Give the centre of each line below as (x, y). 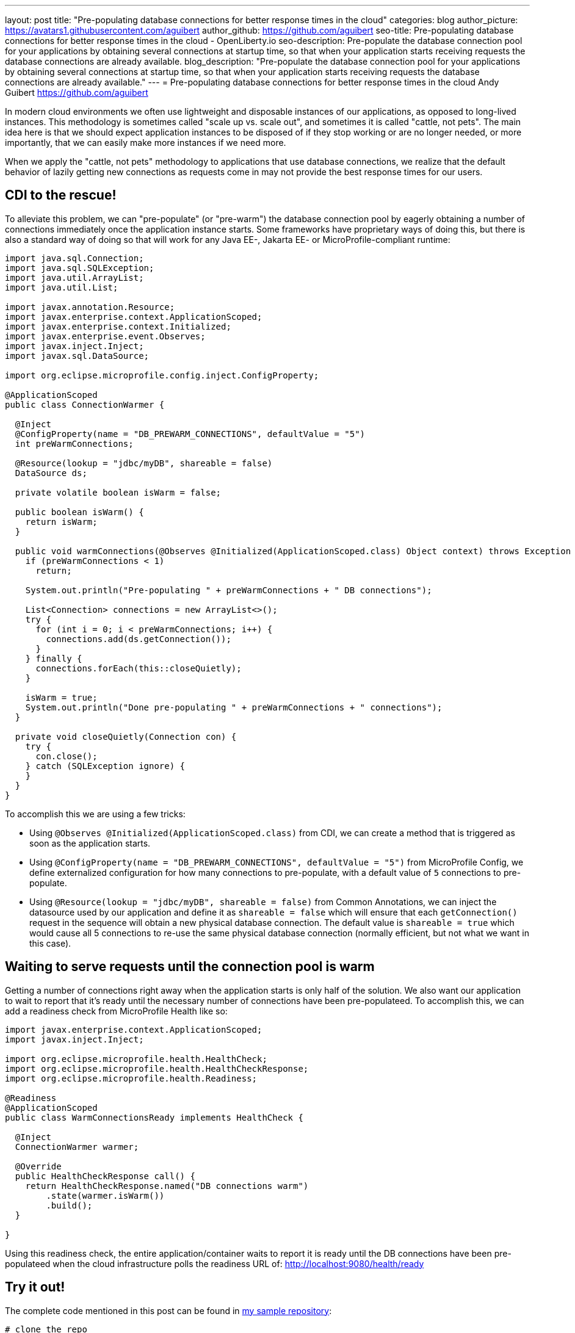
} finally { (54, 658)
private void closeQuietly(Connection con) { (126, 736)
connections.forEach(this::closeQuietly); (139, 668)
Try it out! (35, 1287)
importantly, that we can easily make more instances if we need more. (146, 143)
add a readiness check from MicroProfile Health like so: (116, 1011)
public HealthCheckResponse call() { (105, 1176)
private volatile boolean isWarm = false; (118, 492)
